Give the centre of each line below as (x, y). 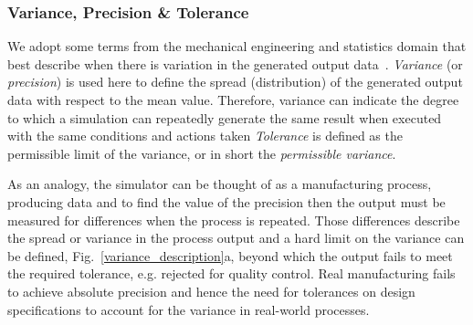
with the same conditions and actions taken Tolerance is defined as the (205, 136)
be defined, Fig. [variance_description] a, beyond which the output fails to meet (230, 255)
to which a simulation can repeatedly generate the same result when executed (225, 117)
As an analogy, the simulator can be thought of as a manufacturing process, (220, 184)
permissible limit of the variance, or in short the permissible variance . (202, 153)
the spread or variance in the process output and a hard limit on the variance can (236, 238)
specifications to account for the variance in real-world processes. (189, 309)
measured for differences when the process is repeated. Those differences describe (234, 220)
